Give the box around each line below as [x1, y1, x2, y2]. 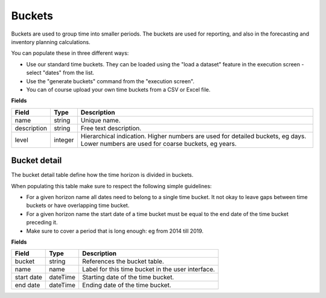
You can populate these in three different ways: [11, 49, 129, 57]
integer [53, 136, 74, 144]
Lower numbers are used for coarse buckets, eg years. [80, 139, 237, 148]
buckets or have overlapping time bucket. [26, 202, 130, 209]
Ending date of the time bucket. [82, 281, 171, 290]
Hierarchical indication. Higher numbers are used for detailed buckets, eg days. [80, 132, 307, 140]
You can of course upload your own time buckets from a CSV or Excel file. [26, 86, 211, 93]
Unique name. [80, 116, 121, 124]
